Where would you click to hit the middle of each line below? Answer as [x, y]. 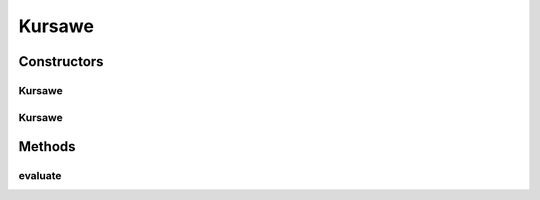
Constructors [61, 61]
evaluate [40, 176]
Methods [47, 146]
